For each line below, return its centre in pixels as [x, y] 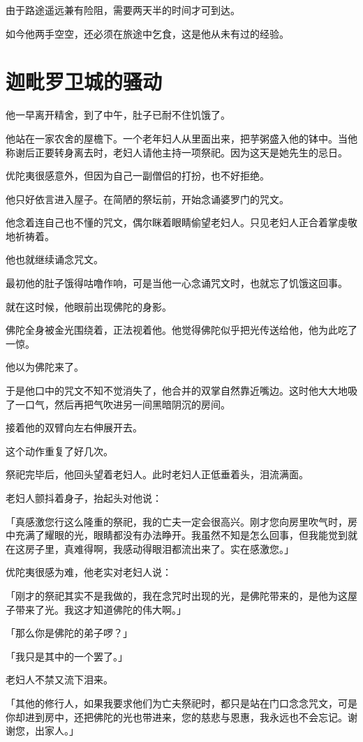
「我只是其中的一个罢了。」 [67, 656]
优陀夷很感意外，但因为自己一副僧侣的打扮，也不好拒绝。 [138, 176]
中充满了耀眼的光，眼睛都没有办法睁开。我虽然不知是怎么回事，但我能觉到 [177, 535]
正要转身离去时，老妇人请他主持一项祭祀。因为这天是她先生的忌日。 [191, 152]
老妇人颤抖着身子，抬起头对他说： [84, 498]
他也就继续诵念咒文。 [54, 259]
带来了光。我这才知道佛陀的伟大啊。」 [101, 609]
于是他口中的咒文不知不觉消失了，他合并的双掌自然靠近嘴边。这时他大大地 [177, 391]
